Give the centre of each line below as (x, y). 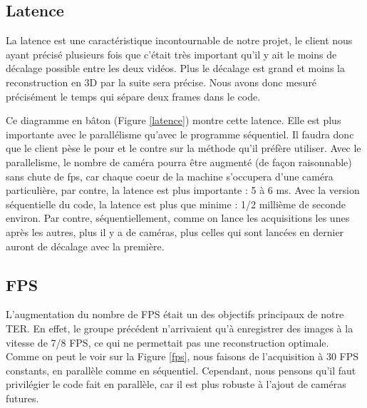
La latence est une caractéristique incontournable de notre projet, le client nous (179, 40)
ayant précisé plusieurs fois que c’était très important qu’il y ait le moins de (171, 54)
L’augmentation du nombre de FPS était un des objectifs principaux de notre (175, 314)
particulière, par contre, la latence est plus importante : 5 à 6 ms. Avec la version (183, 190)
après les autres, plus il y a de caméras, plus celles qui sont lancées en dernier (175, 231)
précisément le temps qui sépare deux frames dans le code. (133, 96)
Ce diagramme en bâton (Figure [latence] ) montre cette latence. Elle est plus (174, 120)
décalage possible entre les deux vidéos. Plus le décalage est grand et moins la (175, 68)
